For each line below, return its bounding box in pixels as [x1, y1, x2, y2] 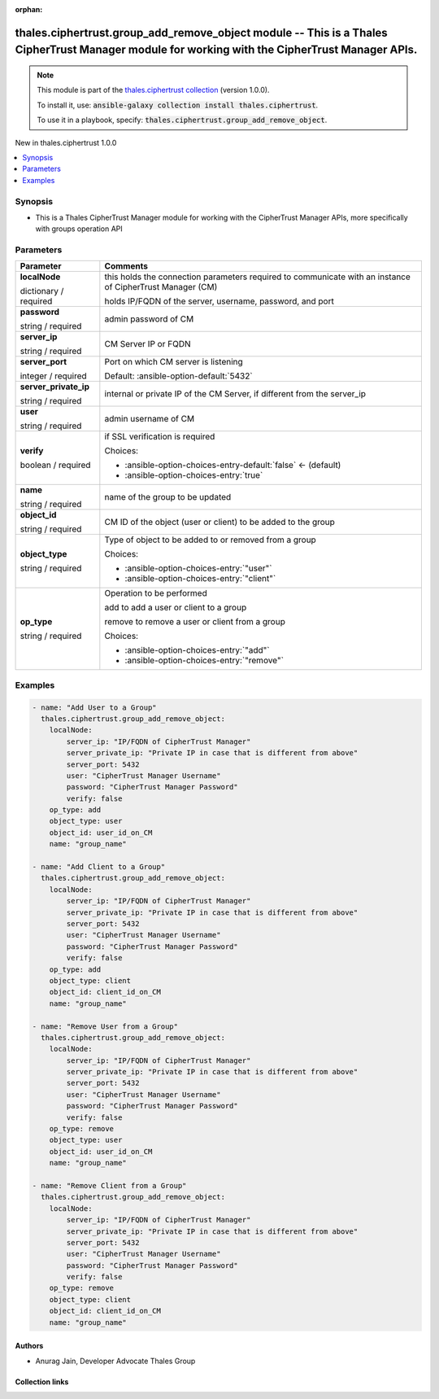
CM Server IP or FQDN [104, 339, 191, 350]
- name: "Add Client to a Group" [32, 863, 166, 872]
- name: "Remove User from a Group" [32, 1021, 179, 1031]
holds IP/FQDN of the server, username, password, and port [104, 295, 335, 307]
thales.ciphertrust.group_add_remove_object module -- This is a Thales [15, 25, 388, 40]
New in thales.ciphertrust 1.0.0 [15, 138, 117, 147]
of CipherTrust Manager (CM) [104, 282, 218, 293]
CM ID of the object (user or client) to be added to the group [104, 517, 335, 528]
